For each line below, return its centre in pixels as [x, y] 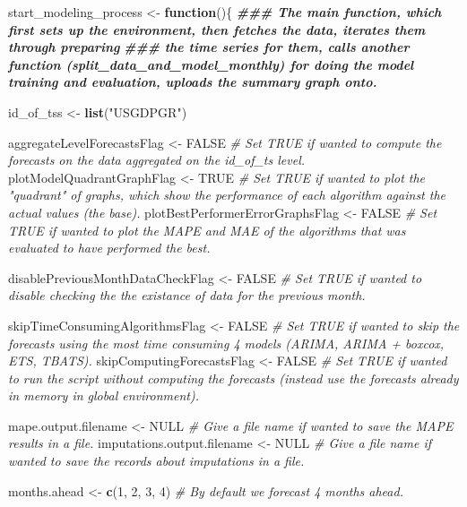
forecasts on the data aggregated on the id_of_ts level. [157, 160]
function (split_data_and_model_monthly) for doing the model [211, 64]
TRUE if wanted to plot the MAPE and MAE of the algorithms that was [207, 230]
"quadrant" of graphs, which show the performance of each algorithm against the [227, 195]
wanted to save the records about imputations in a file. [156, 461]
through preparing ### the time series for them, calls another [209, 47]
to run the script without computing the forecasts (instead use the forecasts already [233, 378]
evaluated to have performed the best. [109, 248]
